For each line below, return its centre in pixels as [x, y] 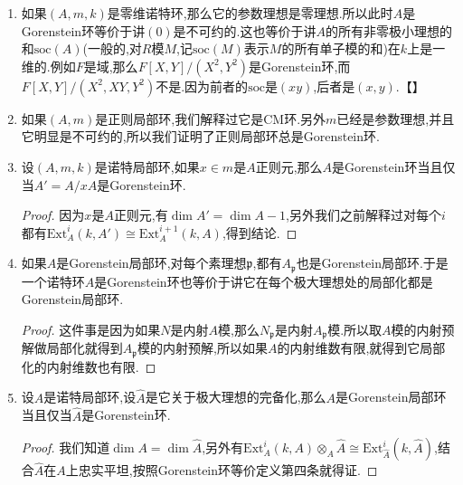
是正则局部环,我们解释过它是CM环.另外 [211, 118]
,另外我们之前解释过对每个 [364, 215]
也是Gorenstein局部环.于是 [372, 263]
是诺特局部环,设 [90, 397]
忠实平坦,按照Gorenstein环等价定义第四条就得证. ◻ [228, 470]
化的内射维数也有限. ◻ [89, 366]
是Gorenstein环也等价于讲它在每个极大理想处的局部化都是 [264, 281]
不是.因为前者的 [202, 86]
